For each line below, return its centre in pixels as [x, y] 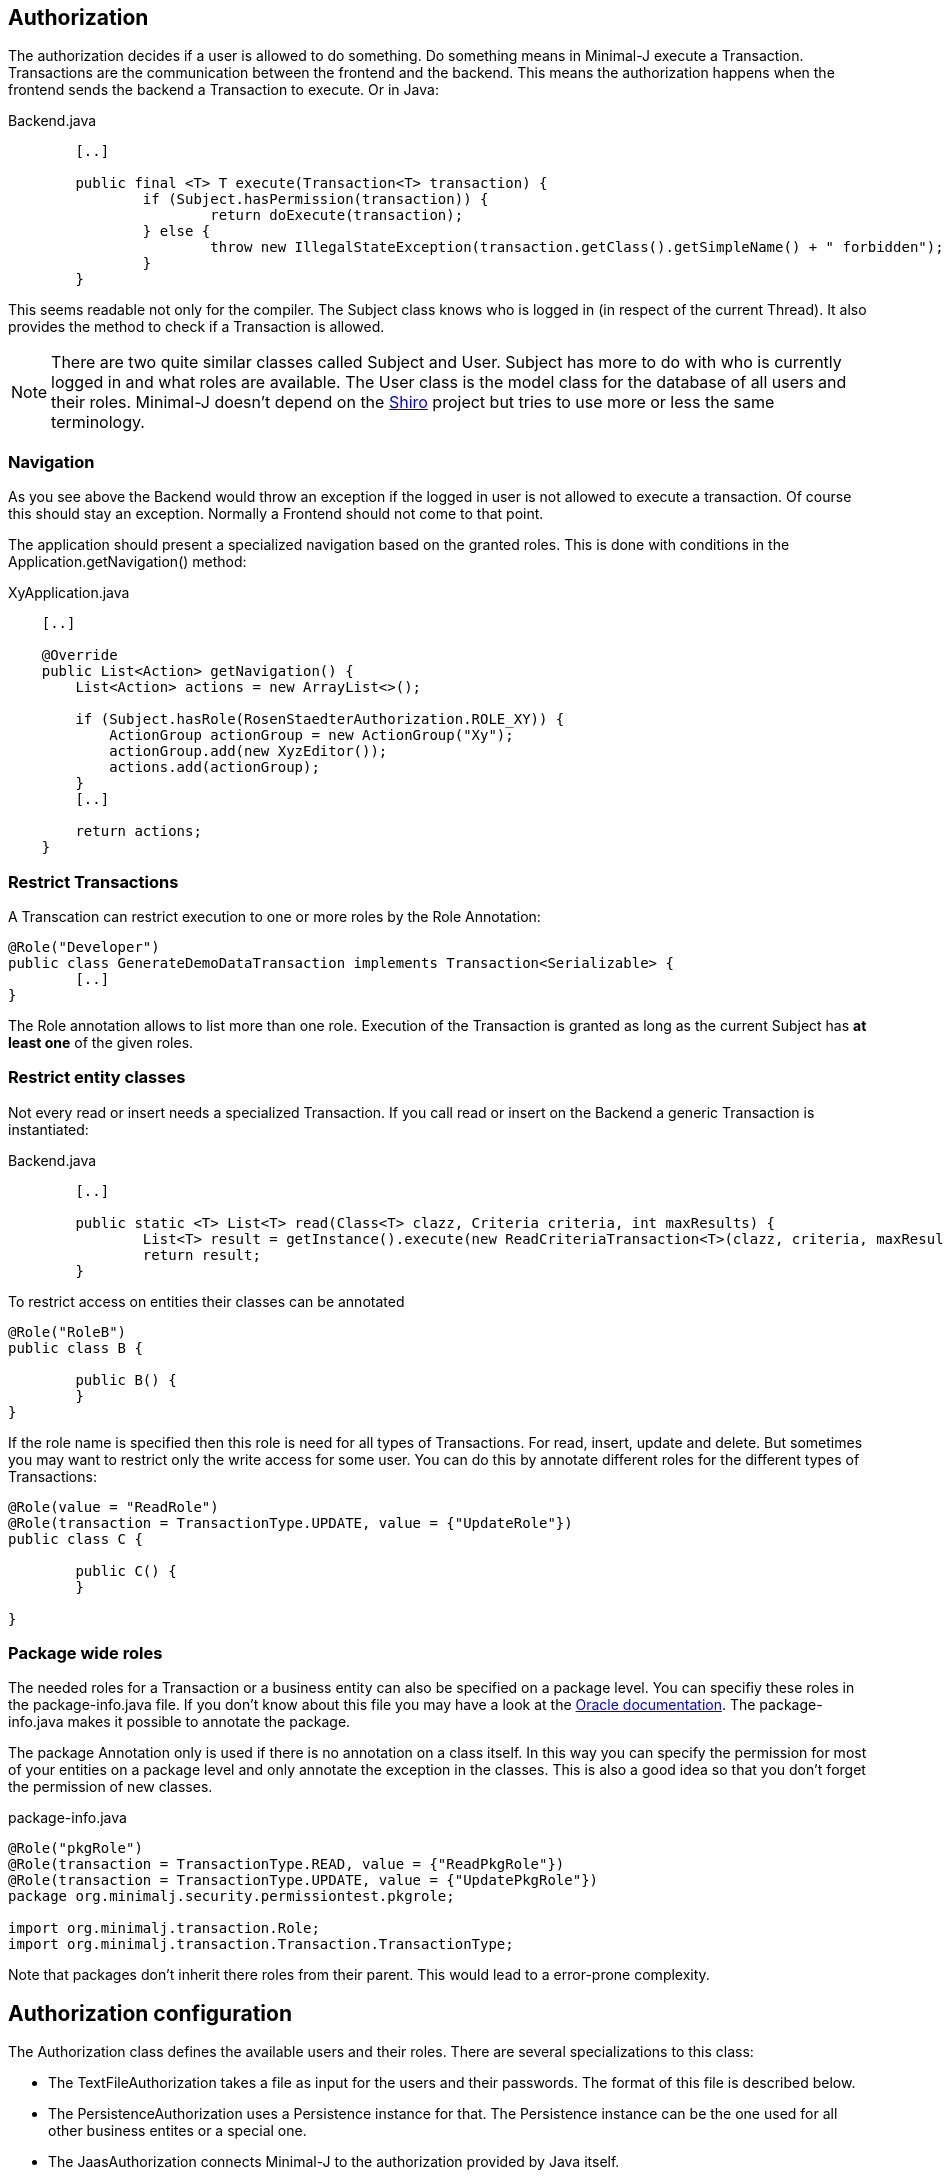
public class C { [75, 1538]
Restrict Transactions [93, 881]
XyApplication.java [69, 593]
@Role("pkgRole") [75, 1848]
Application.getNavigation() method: [127, 562]
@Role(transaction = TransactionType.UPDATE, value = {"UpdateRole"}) [290, 1522]
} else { [176, 231]
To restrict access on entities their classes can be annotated [206, 1301]
